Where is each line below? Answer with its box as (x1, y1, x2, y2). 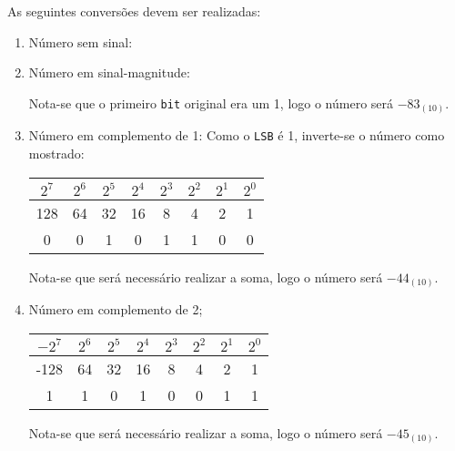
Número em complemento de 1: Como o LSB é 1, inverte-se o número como (28, 126, 445, 145)
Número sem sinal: (28, 32, 133, 51)
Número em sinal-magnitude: (28, 63, 190, 82)
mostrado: (28, 143, 85, 162)
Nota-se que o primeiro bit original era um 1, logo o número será (28, 93, 394, 112)
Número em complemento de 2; (28, 300, 203, 319)
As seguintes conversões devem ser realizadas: (7, 2, 261, 20)
